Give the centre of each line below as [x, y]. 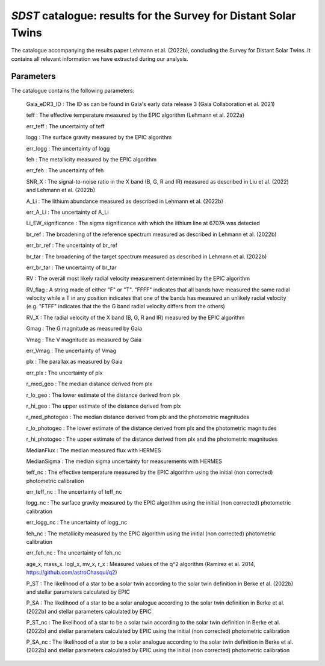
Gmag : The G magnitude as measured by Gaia [84, 329]
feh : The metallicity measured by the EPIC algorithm [91, 159]
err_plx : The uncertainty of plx [64, 373]
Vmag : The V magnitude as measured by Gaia [84, 340]
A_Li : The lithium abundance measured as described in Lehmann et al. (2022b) [125, 201]
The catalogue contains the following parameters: [73, 90]
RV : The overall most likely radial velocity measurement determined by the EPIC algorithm [138, 279]
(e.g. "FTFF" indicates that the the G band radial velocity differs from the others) [125, 307]
